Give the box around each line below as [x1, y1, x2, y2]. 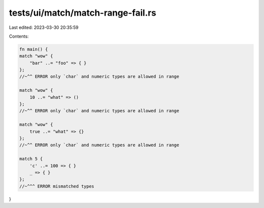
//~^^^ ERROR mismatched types [19, 184, 95, 189]
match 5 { [19, 156, 43, 162]
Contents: [9, 33, 29, 39]
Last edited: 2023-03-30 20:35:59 [9, 24, 79, 30]
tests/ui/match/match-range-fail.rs [9, 7, 156, 18]
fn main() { [19, 46, 48, 52]
